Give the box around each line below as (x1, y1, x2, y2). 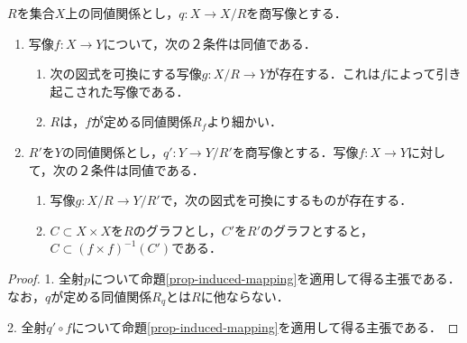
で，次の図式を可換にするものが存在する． (160, 190, 413, 209)
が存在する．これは (266, 64, 380, 83)
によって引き (386, 64, 462, 83)
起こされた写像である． (50, 81, 189, 100)
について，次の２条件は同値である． (103, 33, 316, 52)
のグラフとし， (133, 220, 222, 239)
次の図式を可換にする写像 (50, 64, 202, 83)
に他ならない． (200, 286, 289, 305)
